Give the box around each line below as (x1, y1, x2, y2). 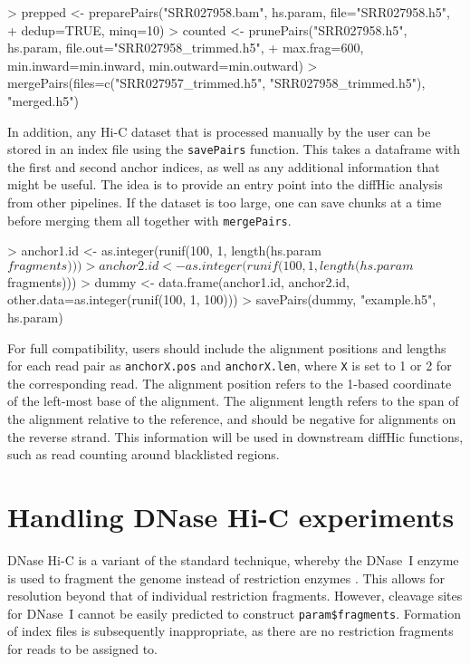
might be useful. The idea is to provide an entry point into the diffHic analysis (7, 175, 443, 194)
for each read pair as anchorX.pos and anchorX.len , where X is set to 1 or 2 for (7, 356, 452, 375)
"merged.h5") (7, 91, 79, 110)
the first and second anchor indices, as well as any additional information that (7, 157, 440, 176)
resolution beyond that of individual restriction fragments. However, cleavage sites (7, 586, 463, 605)
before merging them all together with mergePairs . (7, 210, 292, 229)
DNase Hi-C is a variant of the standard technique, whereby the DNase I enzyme (7, 550, 459, 569)
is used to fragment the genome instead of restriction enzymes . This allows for (7, 568, 445, 587)
